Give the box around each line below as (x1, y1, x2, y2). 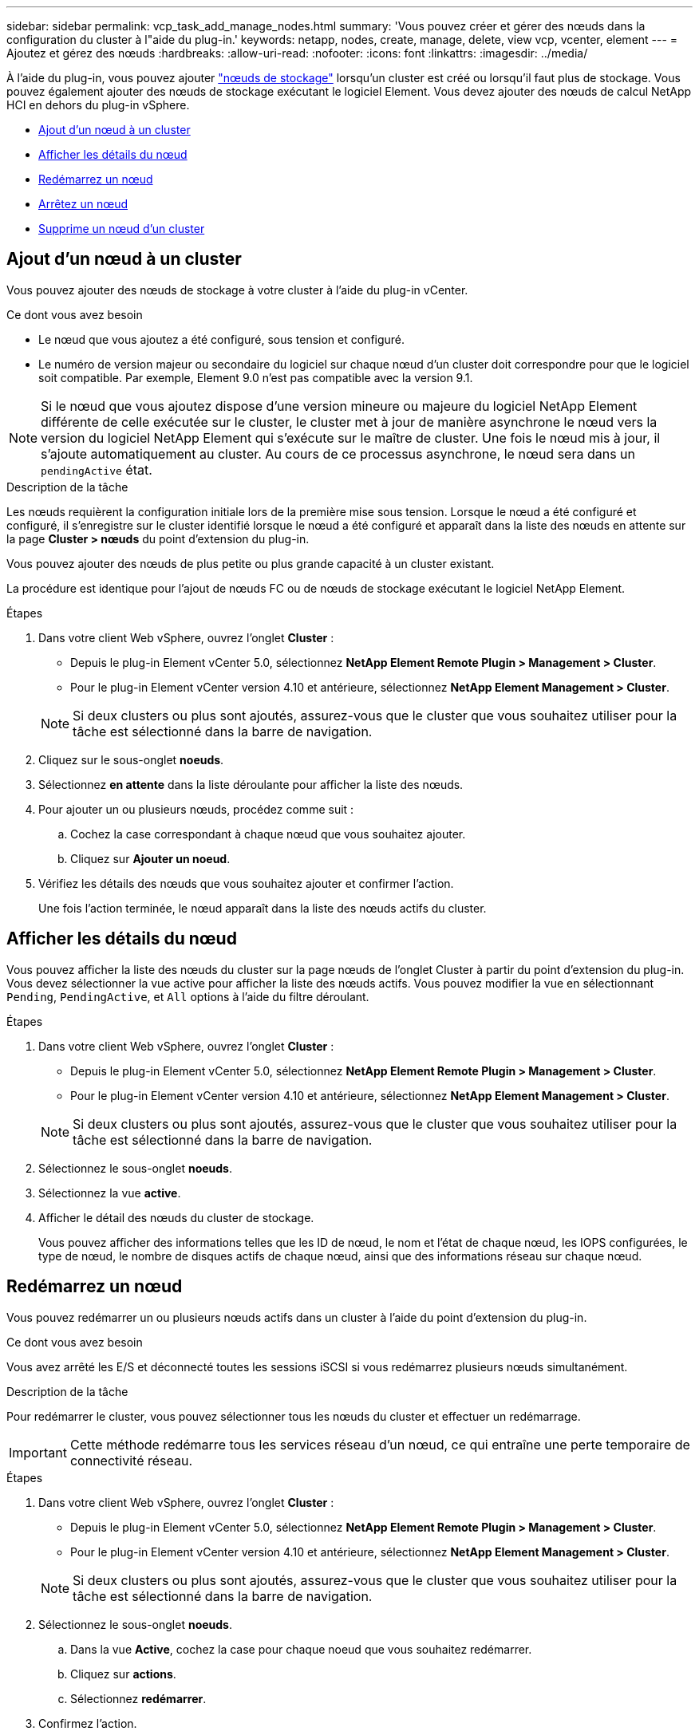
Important (9, 1444, 67, 1461)
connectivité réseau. (69, 1452, 193, 1469)
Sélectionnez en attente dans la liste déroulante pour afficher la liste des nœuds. (38, 777, 464, 791)
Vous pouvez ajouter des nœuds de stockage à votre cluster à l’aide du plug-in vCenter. (6, 282, 468, 297)
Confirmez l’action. (38, 1716, 137, 1730)
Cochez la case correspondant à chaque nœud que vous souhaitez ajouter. (70, 826, 466, 841)
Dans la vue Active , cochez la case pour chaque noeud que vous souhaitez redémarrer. (70, 1642, 532, 1656)
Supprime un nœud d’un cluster (38, 222, 205, 235)
